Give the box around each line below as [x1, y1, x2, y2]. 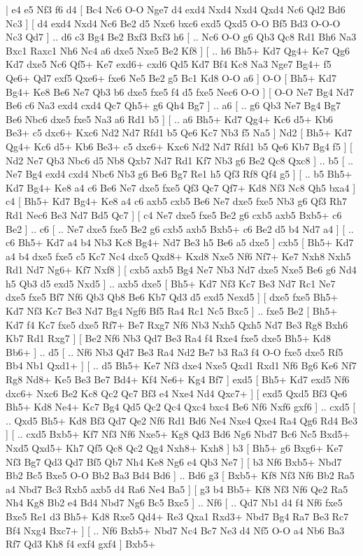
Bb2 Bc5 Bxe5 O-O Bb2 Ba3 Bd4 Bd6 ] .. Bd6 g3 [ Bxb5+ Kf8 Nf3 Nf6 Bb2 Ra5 [6, 468, 355, 483]
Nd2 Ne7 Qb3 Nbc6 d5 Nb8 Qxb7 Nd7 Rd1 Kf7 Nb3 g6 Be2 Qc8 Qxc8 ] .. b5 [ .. [6, 152, 353, 167]
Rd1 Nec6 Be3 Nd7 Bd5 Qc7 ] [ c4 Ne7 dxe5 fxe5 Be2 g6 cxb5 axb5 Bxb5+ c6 [6, 207, 342, 222]
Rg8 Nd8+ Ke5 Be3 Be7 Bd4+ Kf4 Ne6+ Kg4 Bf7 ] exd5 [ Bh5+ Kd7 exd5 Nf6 [6, 372, 350, 387]
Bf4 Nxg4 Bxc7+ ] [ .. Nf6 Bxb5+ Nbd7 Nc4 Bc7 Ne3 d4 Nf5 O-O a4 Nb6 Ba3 [6, 522, 345, 537]
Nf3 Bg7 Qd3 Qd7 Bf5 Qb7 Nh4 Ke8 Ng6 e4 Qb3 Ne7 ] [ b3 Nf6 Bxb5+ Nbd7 [6, 454, 342, 469]
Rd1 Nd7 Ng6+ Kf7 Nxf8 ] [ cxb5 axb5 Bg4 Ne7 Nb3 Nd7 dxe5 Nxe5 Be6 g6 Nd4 [6, 262, 357, 277]
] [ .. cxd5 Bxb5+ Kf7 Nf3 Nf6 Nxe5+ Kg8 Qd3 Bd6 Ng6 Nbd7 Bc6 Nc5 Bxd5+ [6, 427, 350, 441]
